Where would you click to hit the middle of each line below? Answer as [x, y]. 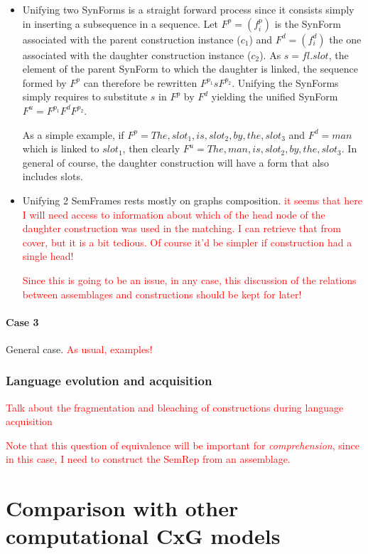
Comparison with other [122, 508]
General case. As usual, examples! [79, 349]
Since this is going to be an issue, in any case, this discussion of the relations [189, 279]
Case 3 [22, 322]
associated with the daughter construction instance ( [137, 54]
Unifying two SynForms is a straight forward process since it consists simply [188, 9]
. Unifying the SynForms [285, 82]
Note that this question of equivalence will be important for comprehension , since [183, 445]
